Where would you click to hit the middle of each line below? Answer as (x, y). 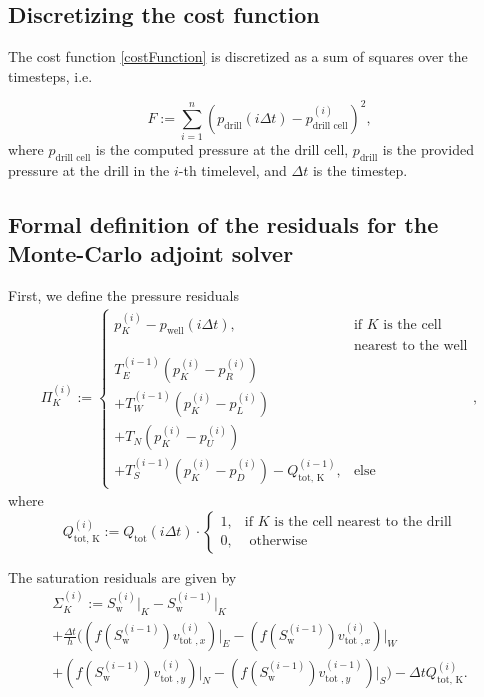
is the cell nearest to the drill (363, 522)
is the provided (428, 149)
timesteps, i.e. (50, 75)
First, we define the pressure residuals (123, 295)
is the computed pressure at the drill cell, (222, 149)
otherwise (278, 541)
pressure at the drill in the (89, 170)
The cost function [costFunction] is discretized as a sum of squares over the (238, 56)
